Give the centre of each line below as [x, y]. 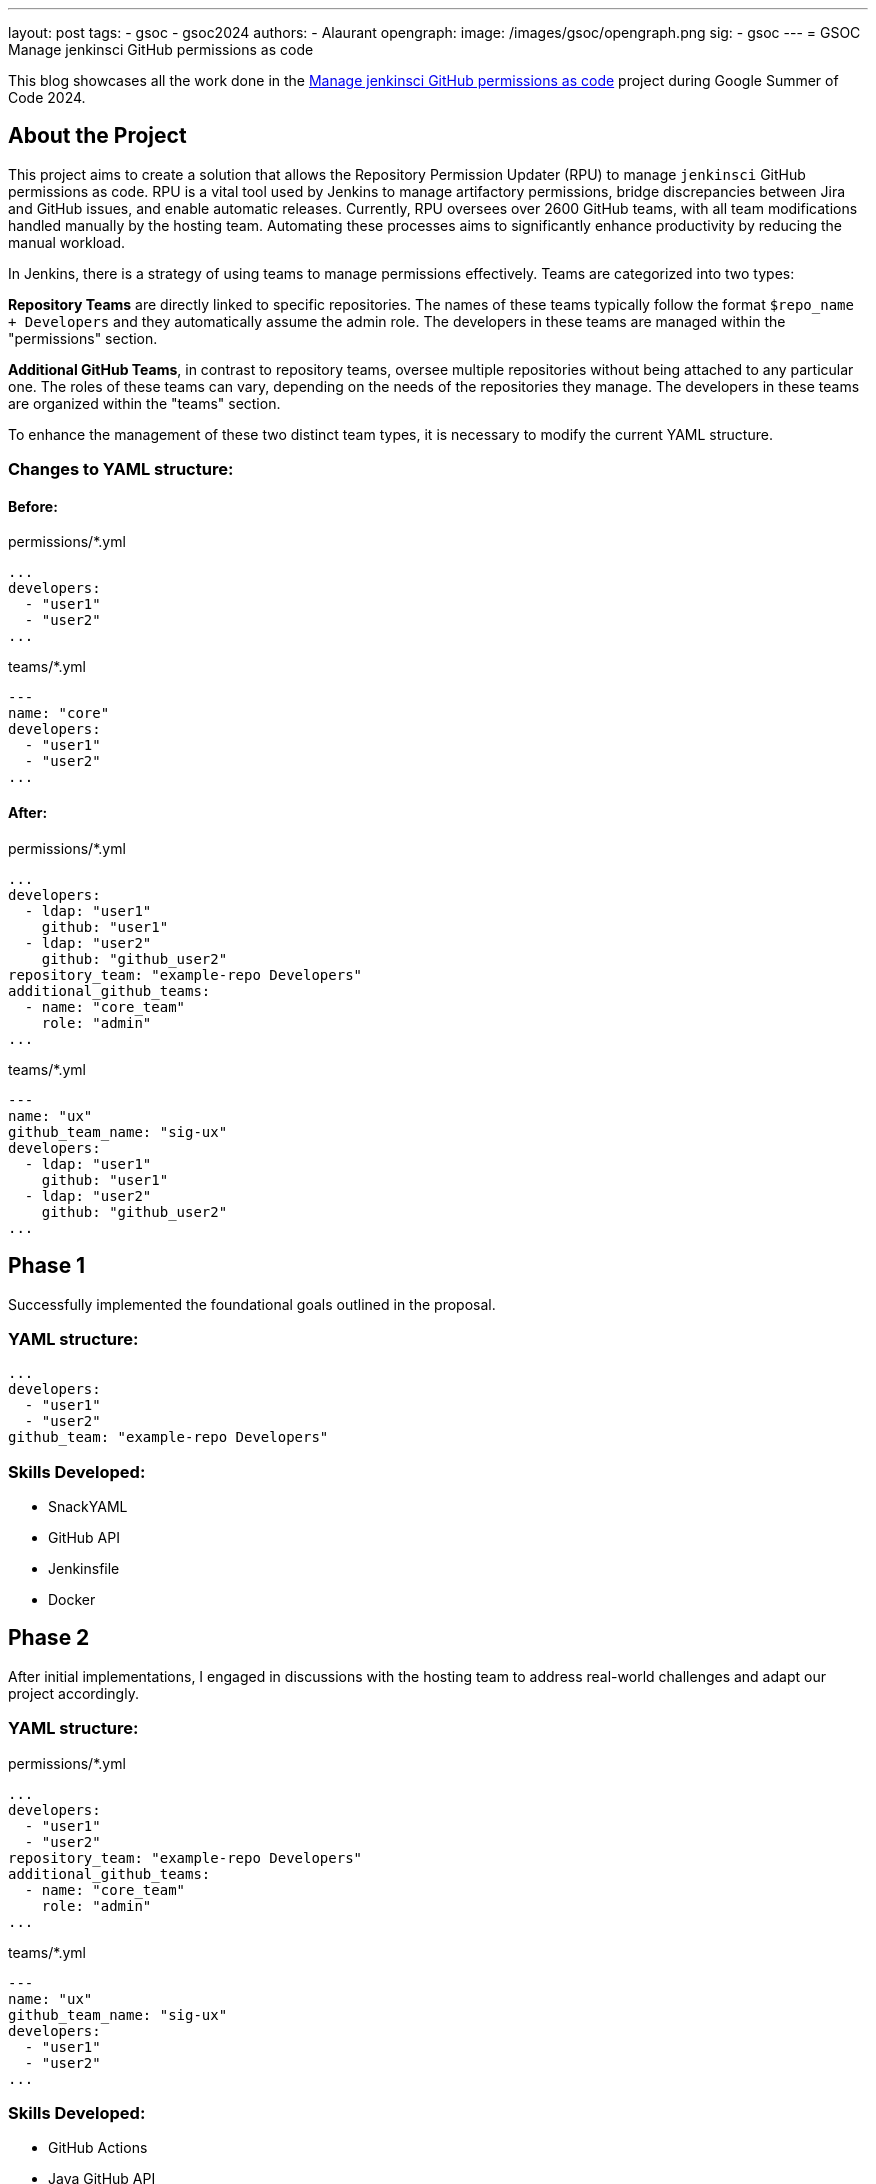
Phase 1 [47, 1266]
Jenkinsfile [84, 1568]
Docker [72, 1599]
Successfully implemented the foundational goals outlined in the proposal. [252, 1304]
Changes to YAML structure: [121, 469]
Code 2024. [47, 97]
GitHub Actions [98, 2148]
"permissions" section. [83, 338]
